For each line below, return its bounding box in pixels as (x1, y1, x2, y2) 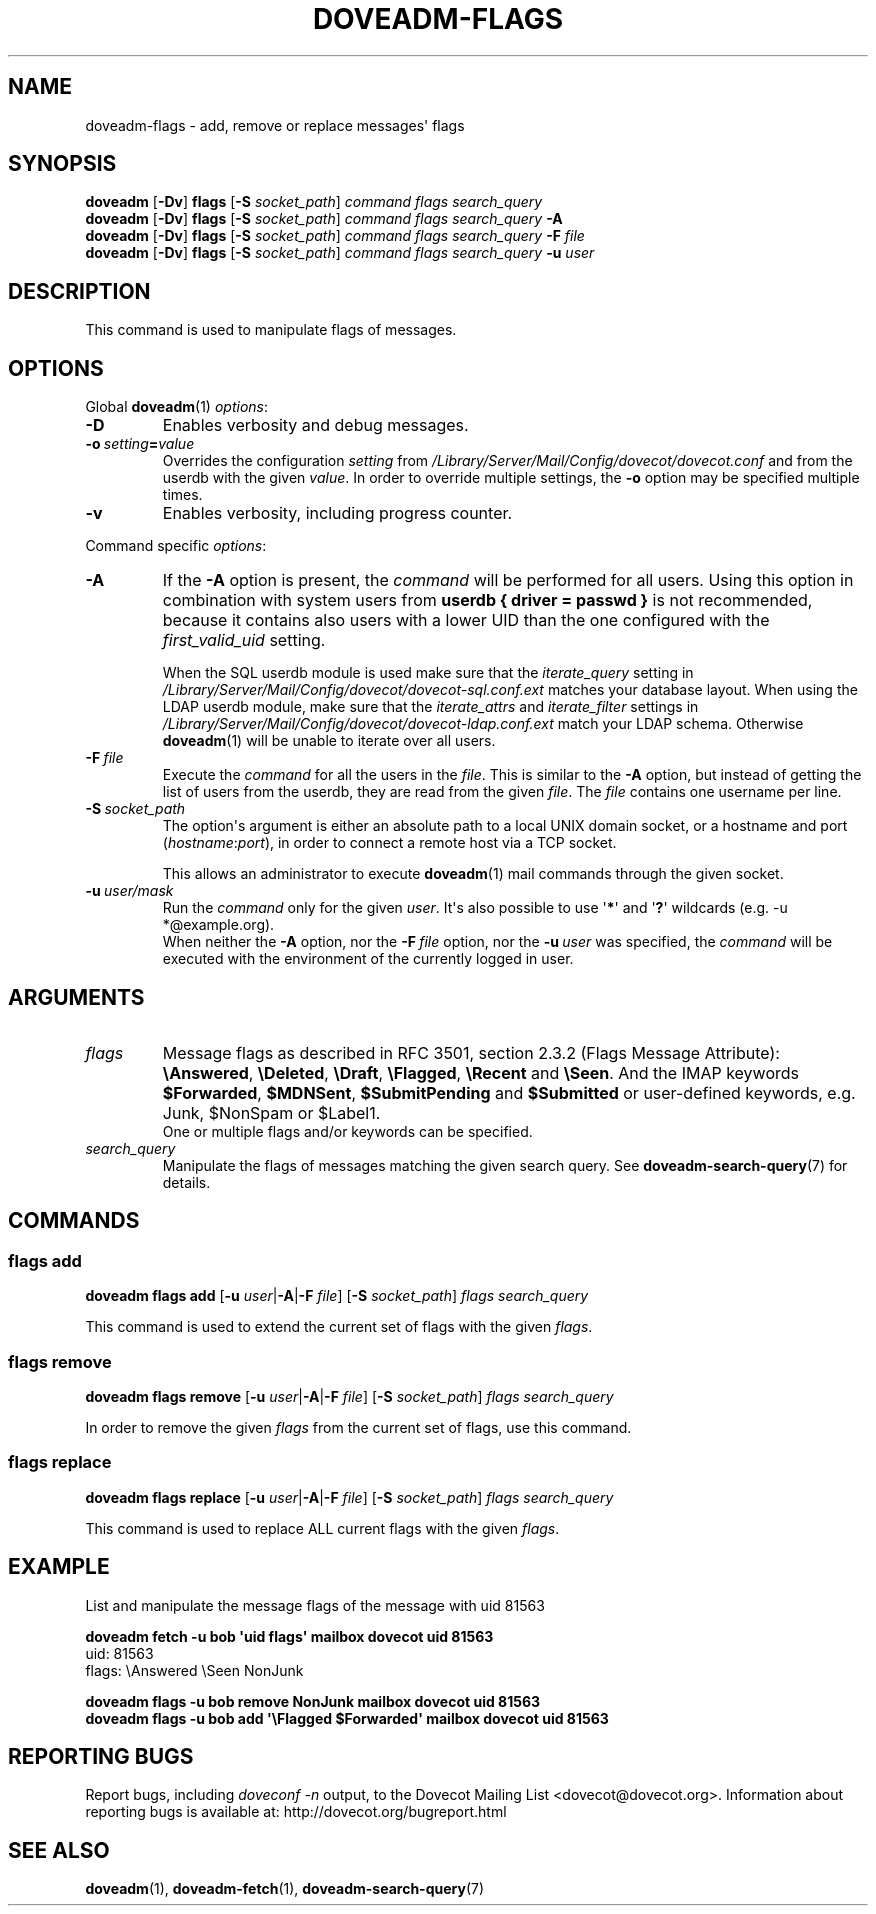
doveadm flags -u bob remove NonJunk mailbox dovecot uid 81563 (85, 1692, 541, 1710)
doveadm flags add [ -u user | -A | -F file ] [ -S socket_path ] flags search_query (85, 1287, 589, 1305)
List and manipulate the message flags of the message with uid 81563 (85, 1596, 545, 1614)
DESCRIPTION (8, 278, 151, 304)
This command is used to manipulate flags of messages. (85, 321, 457, 339)
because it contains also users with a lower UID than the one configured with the (162, 610, 770, 631)
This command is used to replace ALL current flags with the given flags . (85, 1519, 560, 1537)
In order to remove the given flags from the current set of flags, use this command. (85, 1418, 632, 1436)
